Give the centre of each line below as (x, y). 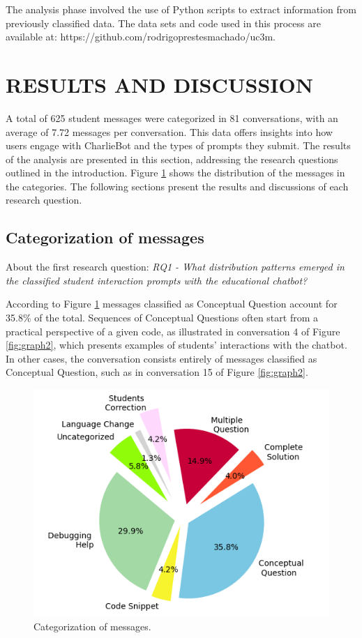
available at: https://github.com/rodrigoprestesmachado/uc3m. (141, 37)
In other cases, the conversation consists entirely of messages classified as (161, 358)
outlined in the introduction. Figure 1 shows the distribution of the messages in (175, 173)
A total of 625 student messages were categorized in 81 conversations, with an (172, 117)
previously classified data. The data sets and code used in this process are (163, 23)
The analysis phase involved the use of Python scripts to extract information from (181, 9)
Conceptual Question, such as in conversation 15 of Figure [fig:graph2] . (157, 372)
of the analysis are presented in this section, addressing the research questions (172, 159)
